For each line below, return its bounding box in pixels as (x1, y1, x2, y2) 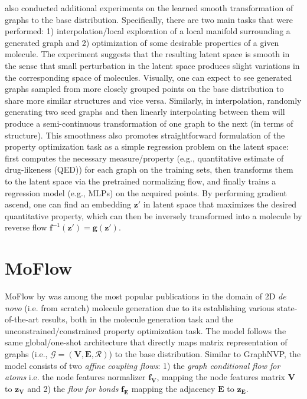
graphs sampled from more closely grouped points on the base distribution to (5, 83, 284, 95)
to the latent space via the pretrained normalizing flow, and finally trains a (5, 174, 276, 187)
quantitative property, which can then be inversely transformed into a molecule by (5, 209, 302, 222)
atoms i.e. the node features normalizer (5, 371, 146, 383)
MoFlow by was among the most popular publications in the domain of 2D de (5, 290, 286, 302)
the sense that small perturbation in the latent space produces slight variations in (5, 59, 300, 71)
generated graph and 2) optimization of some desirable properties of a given (5, 36, 279, 48)
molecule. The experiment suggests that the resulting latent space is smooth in (5, 48, 290, 60)
